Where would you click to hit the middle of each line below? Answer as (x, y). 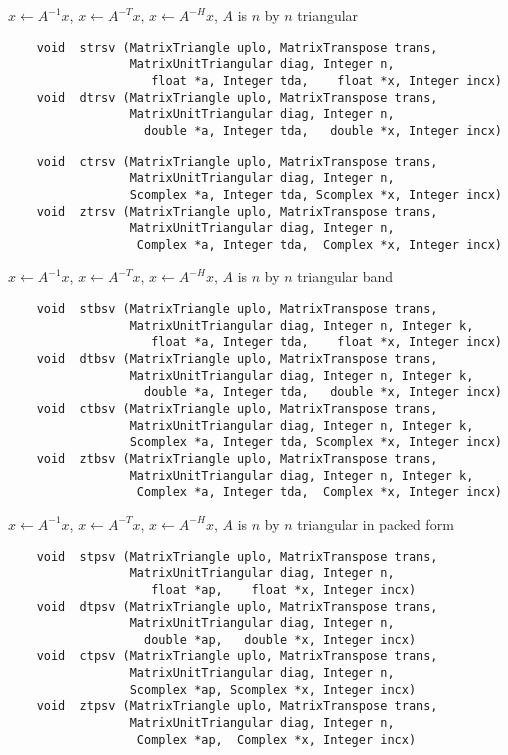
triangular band (345, 276)
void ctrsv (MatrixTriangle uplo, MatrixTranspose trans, (237, 161)
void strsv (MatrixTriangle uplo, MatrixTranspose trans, (237, 47)
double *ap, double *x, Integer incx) (280, 639)
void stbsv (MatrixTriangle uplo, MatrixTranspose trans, (237, 309)
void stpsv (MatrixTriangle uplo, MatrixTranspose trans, (237, 556)
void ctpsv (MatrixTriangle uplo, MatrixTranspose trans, (237, 656)
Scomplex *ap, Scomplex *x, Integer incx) (273, 689)
